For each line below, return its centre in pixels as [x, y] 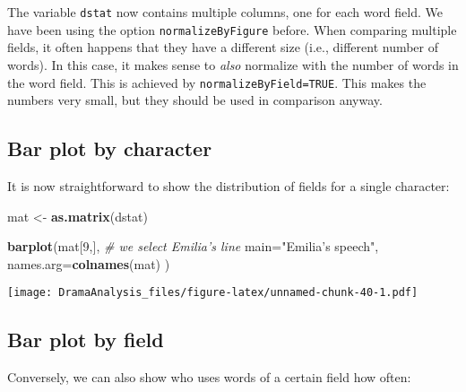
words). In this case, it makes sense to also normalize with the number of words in [233, 64]
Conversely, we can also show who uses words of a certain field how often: [209, 377]
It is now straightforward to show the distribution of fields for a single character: [229, 185]
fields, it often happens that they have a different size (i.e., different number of [223, 47]
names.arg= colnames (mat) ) [89, 263]
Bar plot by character [110, 148]
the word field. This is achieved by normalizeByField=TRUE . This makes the [217, 82]
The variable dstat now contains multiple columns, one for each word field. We [225, 12]
